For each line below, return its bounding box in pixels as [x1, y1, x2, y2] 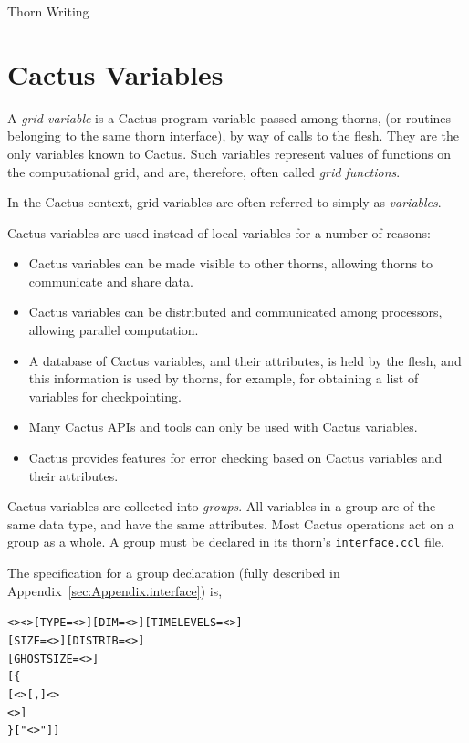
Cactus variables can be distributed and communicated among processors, [28, 302, 443, 321]
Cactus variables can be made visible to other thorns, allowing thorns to [28, 254, 433, 273]
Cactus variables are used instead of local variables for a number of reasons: [7, 223, 431, 242]
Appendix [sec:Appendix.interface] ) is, [7, 581, 223, 600]
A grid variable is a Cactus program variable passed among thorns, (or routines [7, 108, 452, 127]
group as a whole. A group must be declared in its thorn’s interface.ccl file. [7, 532, 444, 551]
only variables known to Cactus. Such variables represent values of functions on [7, 143, 451, 162]
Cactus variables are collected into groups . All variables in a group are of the [7, 497, 436, 516]
